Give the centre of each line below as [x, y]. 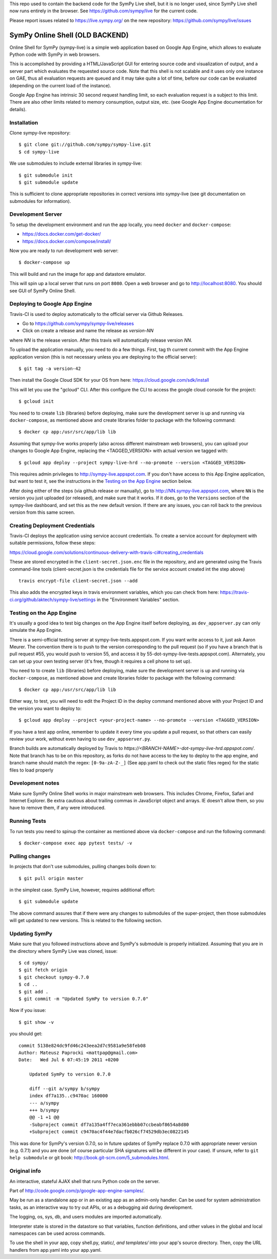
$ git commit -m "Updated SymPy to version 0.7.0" [84, 999]
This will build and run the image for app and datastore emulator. [78, 274]
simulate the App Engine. [36, 630]
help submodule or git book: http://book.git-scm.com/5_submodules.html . [90, 1158]
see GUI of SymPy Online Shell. [43, 291]
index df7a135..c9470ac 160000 [68, 1096]
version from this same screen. [42, 512]
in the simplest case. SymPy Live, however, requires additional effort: [82, 890]
